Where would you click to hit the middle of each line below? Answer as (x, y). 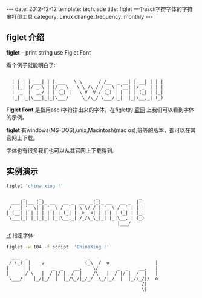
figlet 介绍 (25, 38)
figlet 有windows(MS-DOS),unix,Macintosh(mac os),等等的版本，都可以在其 (101, 130)
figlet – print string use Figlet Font (49, 52)
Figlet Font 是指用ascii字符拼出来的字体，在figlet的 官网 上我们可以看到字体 (100, 110)
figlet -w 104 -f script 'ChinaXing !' (58, 247)
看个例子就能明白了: (31, 65)
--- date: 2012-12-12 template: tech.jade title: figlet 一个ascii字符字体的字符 (99, 9)
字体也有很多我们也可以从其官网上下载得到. (60, 150)
